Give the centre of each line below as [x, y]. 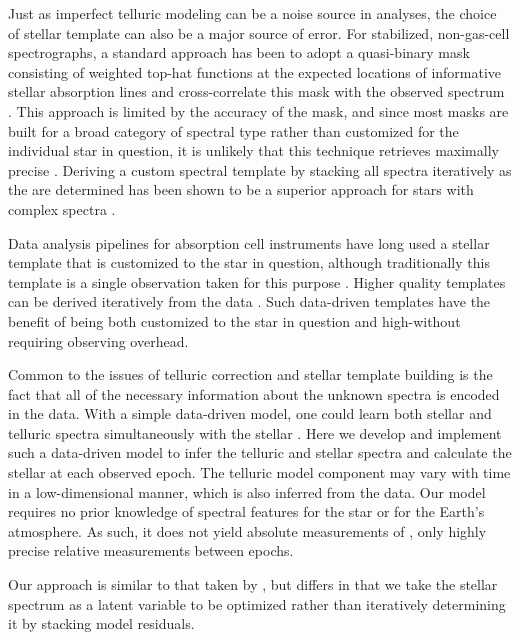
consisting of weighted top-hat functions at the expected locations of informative [255, 71]
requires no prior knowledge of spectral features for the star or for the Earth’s [246, 511]
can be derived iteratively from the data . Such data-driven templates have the [249, 301]
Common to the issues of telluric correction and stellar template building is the [250, 374]
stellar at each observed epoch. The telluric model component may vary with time [259, 472]
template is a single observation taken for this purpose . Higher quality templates [257, 281]
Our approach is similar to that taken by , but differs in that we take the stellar [253, 584]
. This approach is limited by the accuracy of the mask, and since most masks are [258, 110]
